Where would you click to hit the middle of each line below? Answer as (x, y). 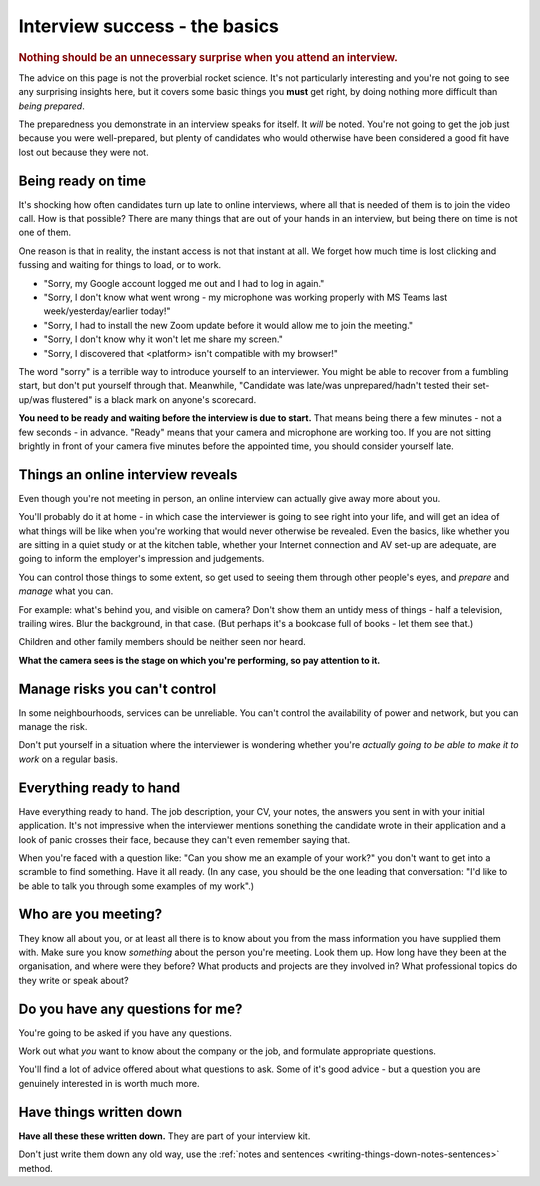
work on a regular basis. (68, 759)
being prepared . (51, 106)
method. (36, 1168)
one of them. (45, 232)
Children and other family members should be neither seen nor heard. (162, 642)
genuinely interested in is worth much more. (109, 1083)
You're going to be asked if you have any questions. (125, 1032)
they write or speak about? (73, 980)
